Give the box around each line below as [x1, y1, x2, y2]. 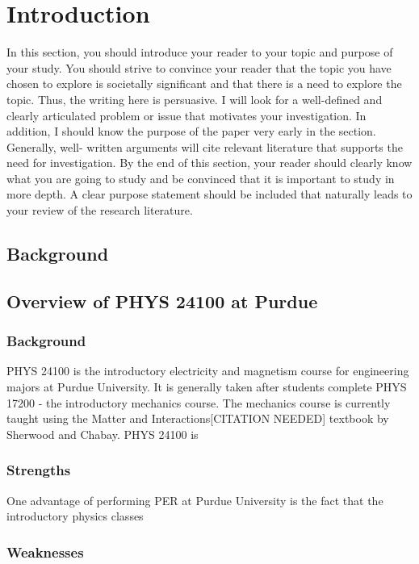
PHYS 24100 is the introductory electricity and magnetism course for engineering [6, 362, 409, 379]
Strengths [6, 460, 71, 480]
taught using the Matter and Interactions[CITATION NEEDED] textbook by [6, 410, 389, 427]
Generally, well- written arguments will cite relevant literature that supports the [6, 138, 403, 155]
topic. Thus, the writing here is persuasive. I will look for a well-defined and [6, 90, 383, 107]
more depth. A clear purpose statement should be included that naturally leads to [6, 186, 413, 203]
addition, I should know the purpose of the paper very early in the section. [6, 123, 376, 140]
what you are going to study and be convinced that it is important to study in [6, 169, 395, 186]
